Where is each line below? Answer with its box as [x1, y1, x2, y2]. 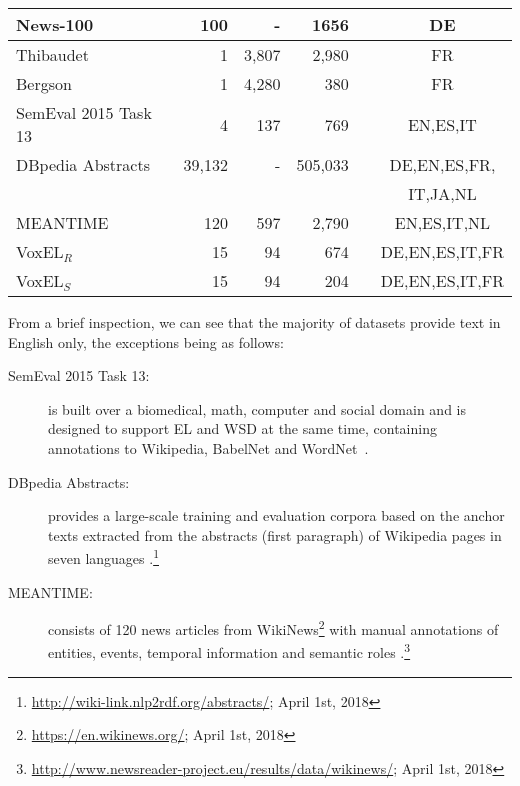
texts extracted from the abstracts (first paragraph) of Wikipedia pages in [48, 524, 502, 545]
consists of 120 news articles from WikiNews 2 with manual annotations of [48, 616, 499, 639]
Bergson [16, 72, 72, 95]
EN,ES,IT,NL [394, 211, 491, 234]
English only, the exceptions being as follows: [8, 331, 284, 352]
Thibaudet [16, 43, 89, 66]
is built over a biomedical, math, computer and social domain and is [48, 398, 466, 419]
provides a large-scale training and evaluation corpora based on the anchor [48, 505, 505, 526]
